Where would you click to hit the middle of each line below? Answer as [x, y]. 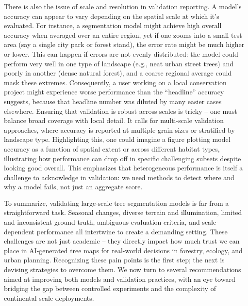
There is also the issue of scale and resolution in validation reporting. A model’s [123, 6]
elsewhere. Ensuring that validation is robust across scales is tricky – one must [121, 111]
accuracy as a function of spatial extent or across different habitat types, [112, 148]
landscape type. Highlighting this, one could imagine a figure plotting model [117, 139]
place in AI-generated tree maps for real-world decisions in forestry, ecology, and [123, 250]
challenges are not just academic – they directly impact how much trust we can [122, 241]
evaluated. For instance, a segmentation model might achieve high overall [113, 25]
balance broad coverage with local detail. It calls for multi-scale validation [114, 120]
